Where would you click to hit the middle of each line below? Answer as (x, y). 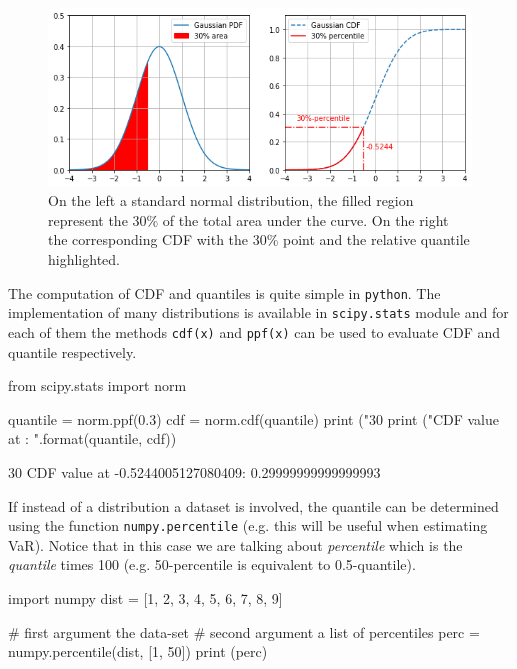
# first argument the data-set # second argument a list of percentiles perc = (244, 631)
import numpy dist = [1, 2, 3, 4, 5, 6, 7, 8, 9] (145, 598)
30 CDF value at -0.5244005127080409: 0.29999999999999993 (194, 471)
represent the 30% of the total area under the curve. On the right (248, 219)
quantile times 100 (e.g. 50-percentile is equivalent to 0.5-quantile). (212, 564)
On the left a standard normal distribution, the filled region (231, 200)
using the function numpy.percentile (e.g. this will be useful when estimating (248, 525)
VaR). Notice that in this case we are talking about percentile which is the (235, 544)
